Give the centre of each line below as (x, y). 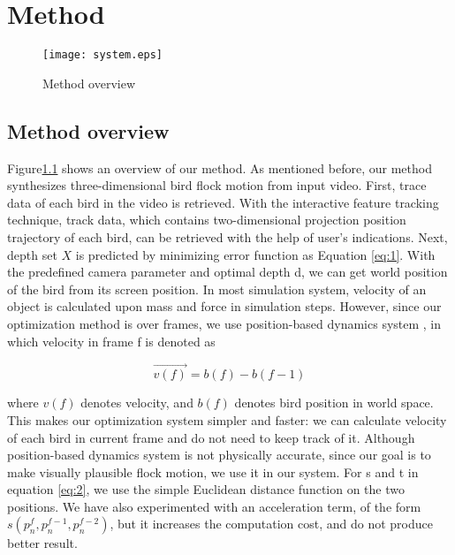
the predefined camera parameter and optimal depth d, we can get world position (227, 272)
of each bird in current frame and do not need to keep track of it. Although (211, 437)
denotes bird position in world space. (334, 403)
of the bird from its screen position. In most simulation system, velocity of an (217, 289)
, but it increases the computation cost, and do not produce (271, 524)
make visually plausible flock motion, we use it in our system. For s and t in (213, 471)
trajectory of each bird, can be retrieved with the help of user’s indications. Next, (227, 236)
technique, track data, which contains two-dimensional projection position (207, 220)
